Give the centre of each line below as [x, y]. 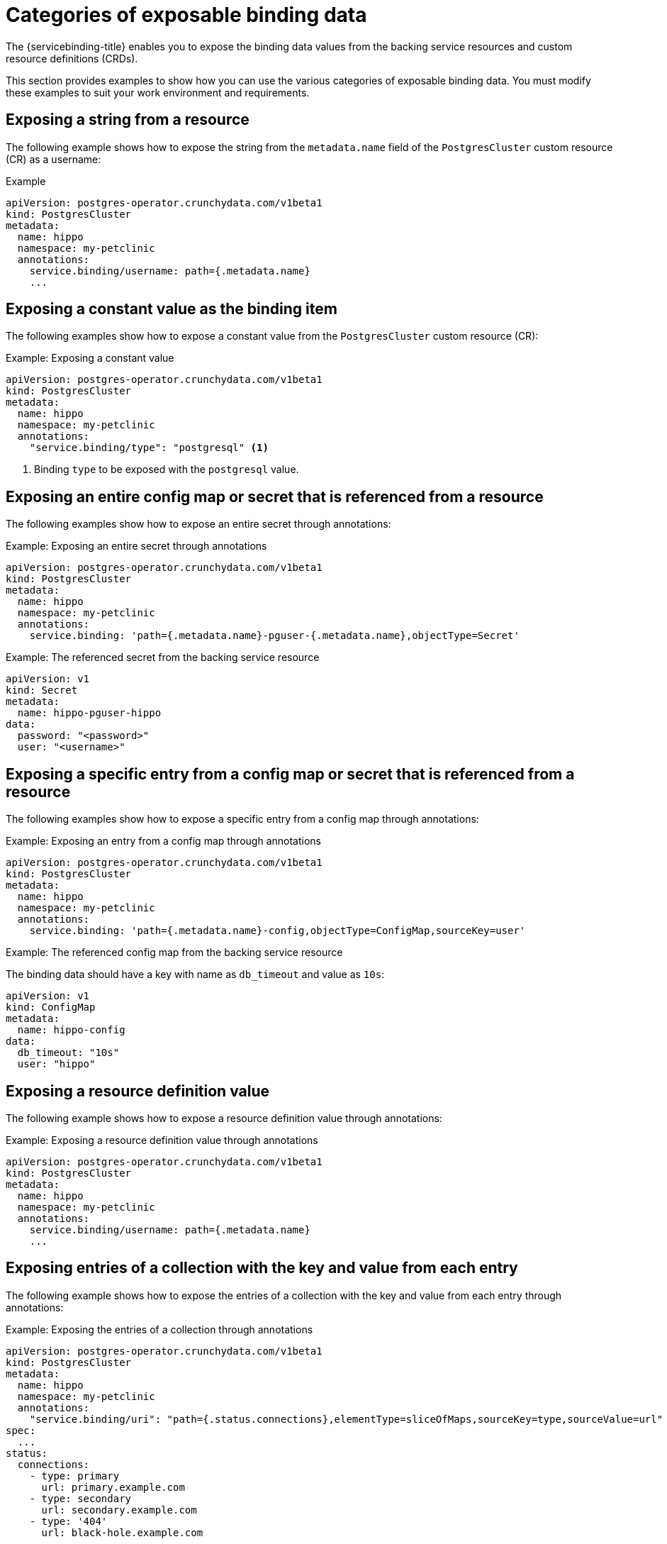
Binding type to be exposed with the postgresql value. [167, 470]
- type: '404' [68, 1521]
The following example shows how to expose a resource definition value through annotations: [224, 1118]
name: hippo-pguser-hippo [89, 713]
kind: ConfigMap [51, 1007]
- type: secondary [80, 1498]
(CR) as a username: [54, 159]
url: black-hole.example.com [122, 1532]
